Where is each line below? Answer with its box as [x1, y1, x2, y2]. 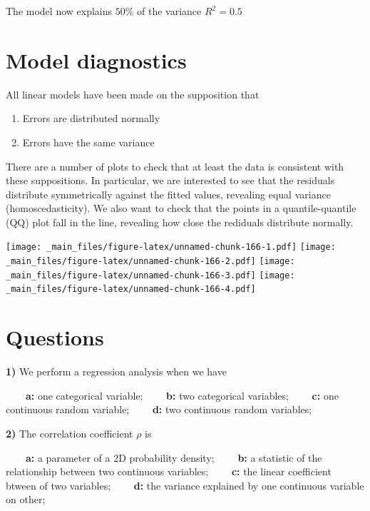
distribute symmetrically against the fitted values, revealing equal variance [6, 186, 331, 201]
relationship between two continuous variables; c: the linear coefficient [6, 464, 332, 479]
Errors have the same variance [22, 134, 155, 149]
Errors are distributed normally [22, 111, 160, 126]
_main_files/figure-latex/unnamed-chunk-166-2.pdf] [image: [6, 256, 295, 267]
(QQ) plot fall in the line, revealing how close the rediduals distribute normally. [6, 214, 354, 229]
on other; [6, 492, 46, 507]
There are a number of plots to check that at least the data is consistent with [6, 158, 344, 173]
